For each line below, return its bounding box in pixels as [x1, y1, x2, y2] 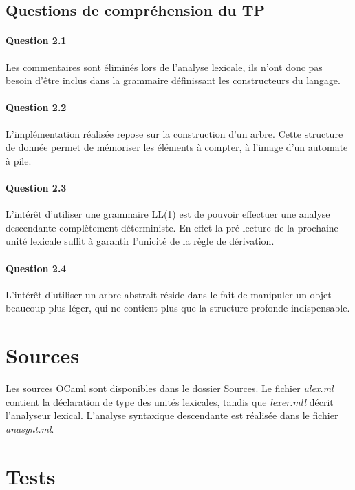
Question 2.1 [6, 33, 67, 48]
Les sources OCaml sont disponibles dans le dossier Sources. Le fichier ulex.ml [6, 381, 334, 396]
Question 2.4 [6, 261, 67, 275]
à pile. [6, 153, 32, 167]
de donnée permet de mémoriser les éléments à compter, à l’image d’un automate [6, 140, 348, 154]
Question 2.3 [6, 180, 67, 194]
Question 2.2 [6, 100, 67, 114]
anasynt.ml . [6, 421, 54, 436]
